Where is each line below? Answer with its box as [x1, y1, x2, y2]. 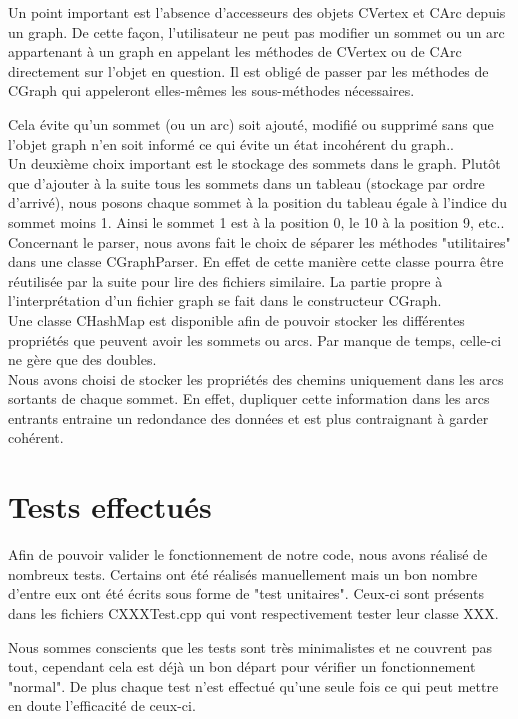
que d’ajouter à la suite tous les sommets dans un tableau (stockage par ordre [8, 172, 485, 193]
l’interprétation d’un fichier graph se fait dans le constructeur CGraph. [8, 290, 442, 311]
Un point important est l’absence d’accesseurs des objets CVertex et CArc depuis [8, 2, 506, 22]
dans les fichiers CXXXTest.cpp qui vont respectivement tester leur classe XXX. [8, 602, 499, 623]
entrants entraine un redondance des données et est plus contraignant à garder [8, 407, 489, 428]
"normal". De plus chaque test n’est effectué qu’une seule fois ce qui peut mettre [8, 675, 499, 696]
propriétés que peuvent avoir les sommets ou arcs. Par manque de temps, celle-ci [8, 329, 502, 350]
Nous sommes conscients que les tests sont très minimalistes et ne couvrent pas [8, 636, 492, 657]
